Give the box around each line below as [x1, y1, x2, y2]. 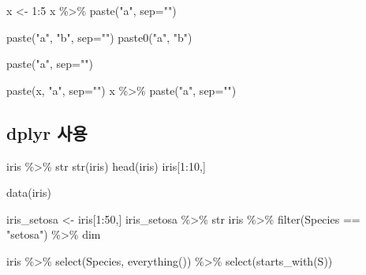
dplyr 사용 [6, 120, 88, 145]
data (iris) [6, 184, 51, 201]
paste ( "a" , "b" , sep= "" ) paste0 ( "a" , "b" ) [6, 28, 192, 45]
